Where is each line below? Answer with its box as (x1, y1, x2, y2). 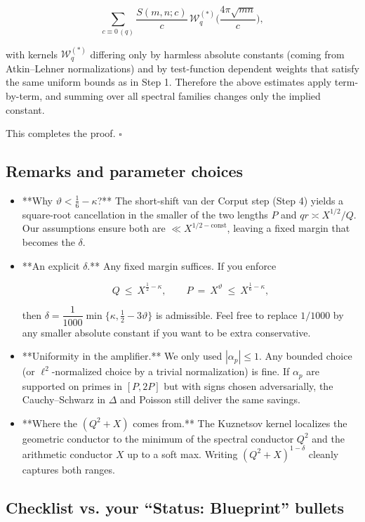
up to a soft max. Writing (127, 446, 238, 461)
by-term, (6, 88, 43, 103)
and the (312, 431, 345, 445)
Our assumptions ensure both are (22, 221, 166, 235)
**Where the (22, 415, 78, 430)
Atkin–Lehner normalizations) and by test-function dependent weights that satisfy (6, 60, 359, 75)
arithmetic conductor (22, 446, 113, 461)
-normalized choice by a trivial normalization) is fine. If (51, 364, 290, 379)
